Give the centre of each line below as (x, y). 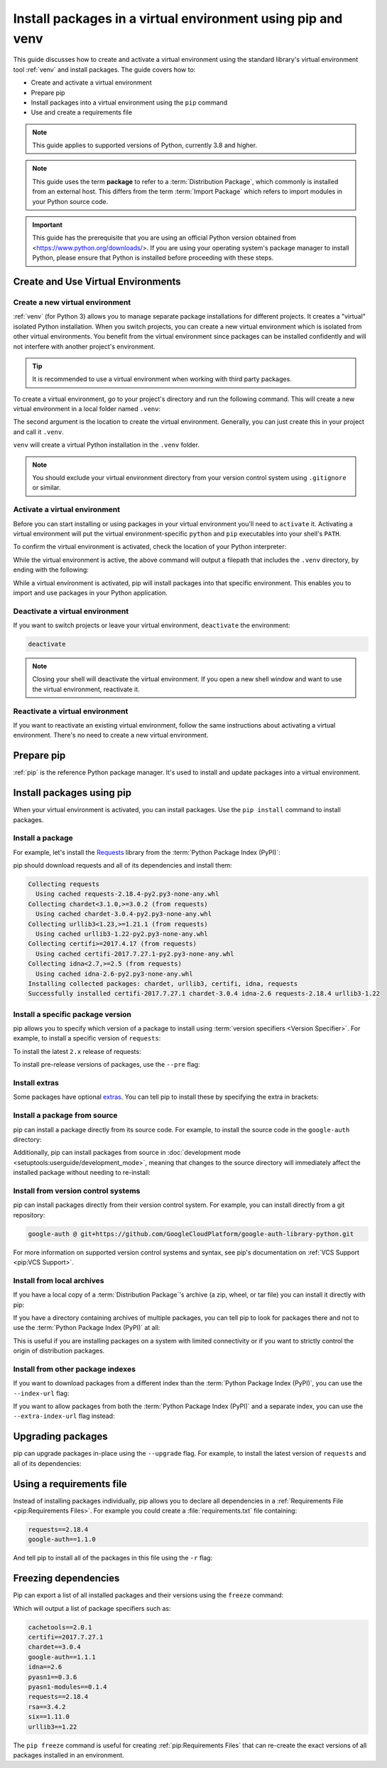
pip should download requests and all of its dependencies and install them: (122, 866)
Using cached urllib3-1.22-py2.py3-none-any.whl (122, 934)
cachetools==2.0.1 (60, 1627)
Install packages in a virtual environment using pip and (178, 18)
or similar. (47, 488)
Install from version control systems (77, 1191)
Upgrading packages (60, 1437)
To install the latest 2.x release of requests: (77, 1051)
